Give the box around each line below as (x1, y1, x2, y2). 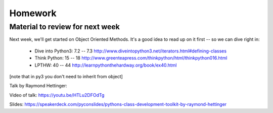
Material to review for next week (9, 22, 120, 31)
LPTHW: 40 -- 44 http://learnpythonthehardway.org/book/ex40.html (34, 62, 177, 68)
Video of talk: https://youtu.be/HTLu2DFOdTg (9, 92, 105, 98)
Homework (9, 8, 57, 19)
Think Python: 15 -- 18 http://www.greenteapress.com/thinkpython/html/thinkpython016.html (34, 55, 227, 61)
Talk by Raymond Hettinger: (9, 83, 68, 89)
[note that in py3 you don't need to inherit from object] (9, 73, 123, 79)
